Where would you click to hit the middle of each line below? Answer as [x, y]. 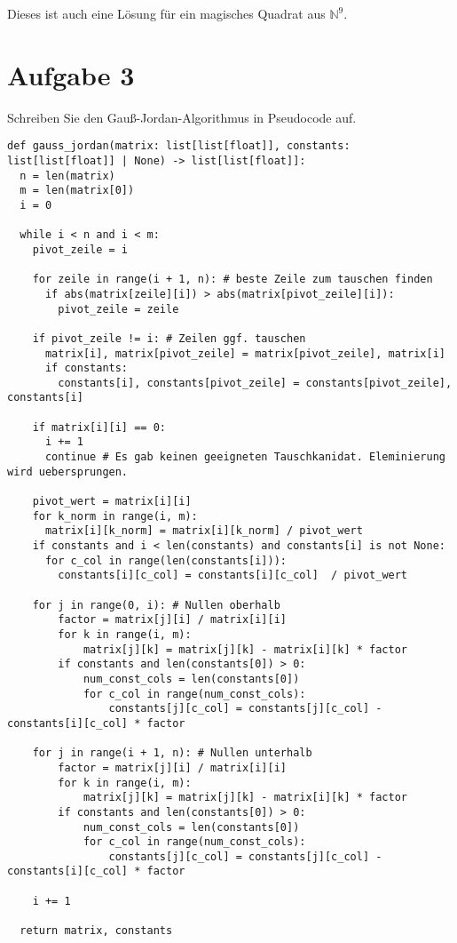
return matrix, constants [96, 931]
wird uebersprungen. [68, 471]
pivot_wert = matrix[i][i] [112, 502]
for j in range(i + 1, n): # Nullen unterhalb [172, 753]
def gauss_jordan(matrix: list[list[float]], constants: [179, 146]
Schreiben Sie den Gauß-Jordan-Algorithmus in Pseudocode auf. [182, 117]
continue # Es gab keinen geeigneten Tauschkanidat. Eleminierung [245, 457]
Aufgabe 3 [71, 74]
